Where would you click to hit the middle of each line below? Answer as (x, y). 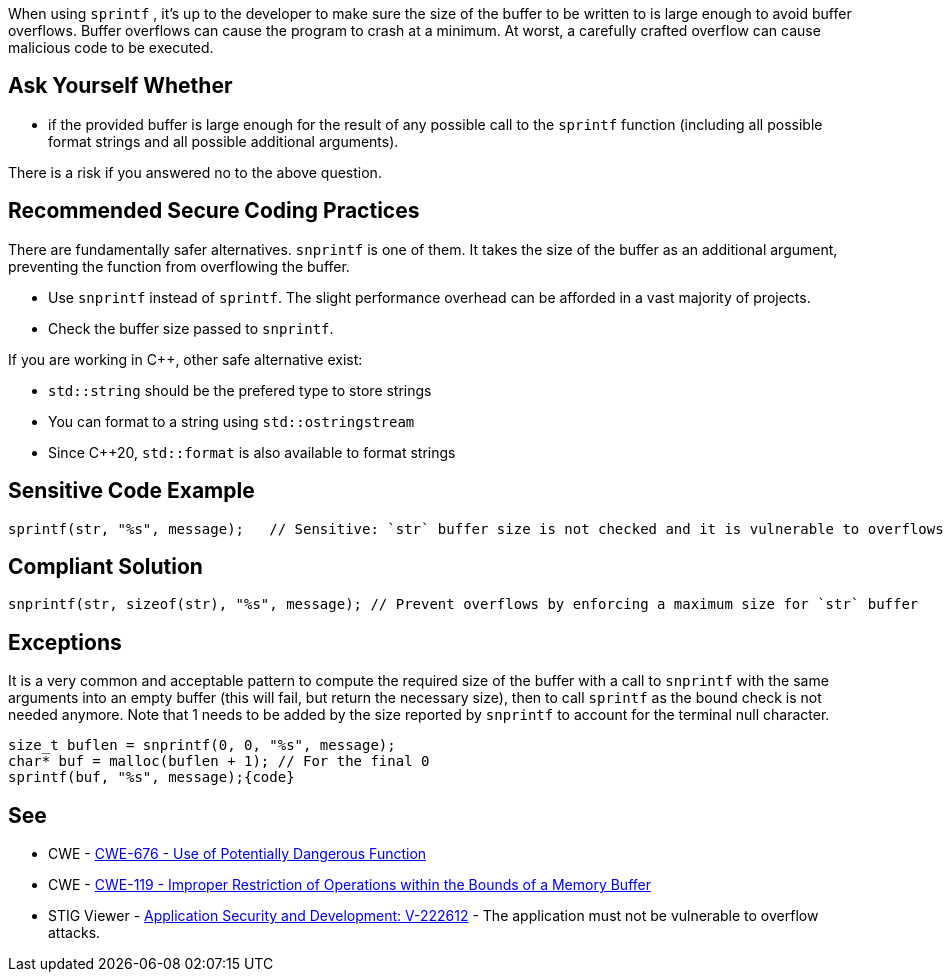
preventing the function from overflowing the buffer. (179, 266)
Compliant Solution (105, 566)
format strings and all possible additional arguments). (223, 141)
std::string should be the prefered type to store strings (240, 390)
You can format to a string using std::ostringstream (231, 421)
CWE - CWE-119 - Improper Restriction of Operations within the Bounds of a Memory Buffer (349, 885)
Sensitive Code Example (131, 491)
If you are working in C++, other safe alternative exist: (185, 359)
